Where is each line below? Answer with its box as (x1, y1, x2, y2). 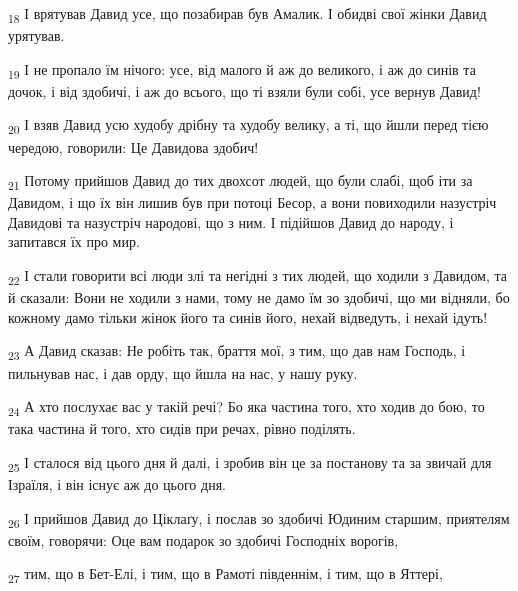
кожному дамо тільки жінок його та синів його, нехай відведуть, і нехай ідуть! (8, 306, 488, 327)
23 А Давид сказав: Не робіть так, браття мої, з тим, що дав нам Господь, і (8, 340, 466, 364)
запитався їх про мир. (8, 231, 140, 252)
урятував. (8, 25, 65, 46)
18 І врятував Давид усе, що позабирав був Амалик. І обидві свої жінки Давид (8, 3, 487, 26)
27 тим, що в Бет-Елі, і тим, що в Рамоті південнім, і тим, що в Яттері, (8, 563, 443, 587)
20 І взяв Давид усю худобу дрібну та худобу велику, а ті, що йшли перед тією (8, 114, 489, 138)
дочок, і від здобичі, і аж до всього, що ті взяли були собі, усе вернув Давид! (8, 80, 481, 101)
